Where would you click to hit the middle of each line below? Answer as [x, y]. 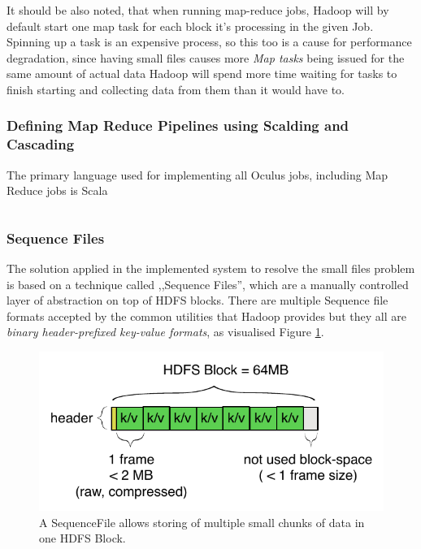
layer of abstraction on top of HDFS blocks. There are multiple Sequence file [197, 300]
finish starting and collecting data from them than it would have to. [176, 89]
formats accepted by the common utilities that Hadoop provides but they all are [206, 316]
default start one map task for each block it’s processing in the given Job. [190, 26]
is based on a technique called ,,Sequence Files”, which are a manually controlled [208, 284]
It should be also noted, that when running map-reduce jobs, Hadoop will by [198, 10]
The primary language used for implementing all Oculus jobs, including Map [197, 174]
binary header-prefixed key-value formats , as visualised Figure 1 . [165, 332]
